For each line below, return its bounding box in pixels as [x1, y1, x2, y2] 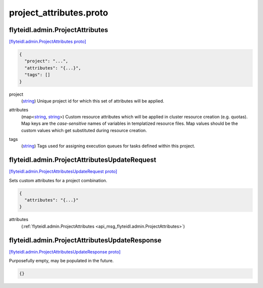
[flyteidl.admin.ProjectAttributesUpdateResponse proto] [9, 249, 121, 254]
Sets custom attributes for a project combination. [9, 177, 107, 183]
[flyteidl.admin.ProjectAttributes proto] [9, 39, 86, 45]
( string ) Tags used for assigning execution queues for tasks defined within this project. [21, 143, 195, 149]
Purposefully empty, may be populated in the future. [9, 258, 114, 264]
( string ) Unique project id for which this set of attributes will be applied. [21, 98, 165, 104]
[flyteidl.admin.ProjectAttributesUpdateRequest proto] [9, 169, 117, 174]
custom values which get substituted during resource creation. [21, 127, 147, 133]
